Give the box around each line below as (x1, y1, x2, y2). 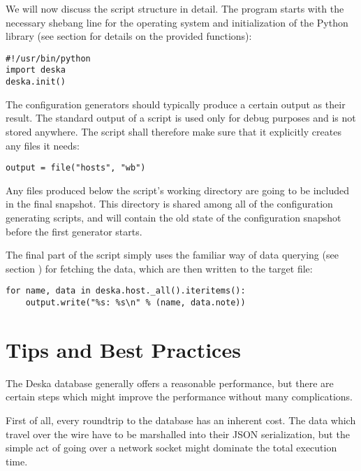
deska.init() (6, 77, 66, 87)
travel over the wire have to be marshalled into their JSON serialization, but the (6, 426, 350, 441)
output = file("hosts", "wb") (6, 163, 146, 173)
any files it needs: (6, 138, 80, 152)
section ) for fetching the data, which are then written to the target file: (6, 261, 313, 275)
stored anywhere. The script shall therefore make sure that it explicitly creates (6, 124, 341, 138)
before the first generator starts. (6, 224, 142, 238)
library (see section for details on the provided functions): (6, 29, 252, 43)
